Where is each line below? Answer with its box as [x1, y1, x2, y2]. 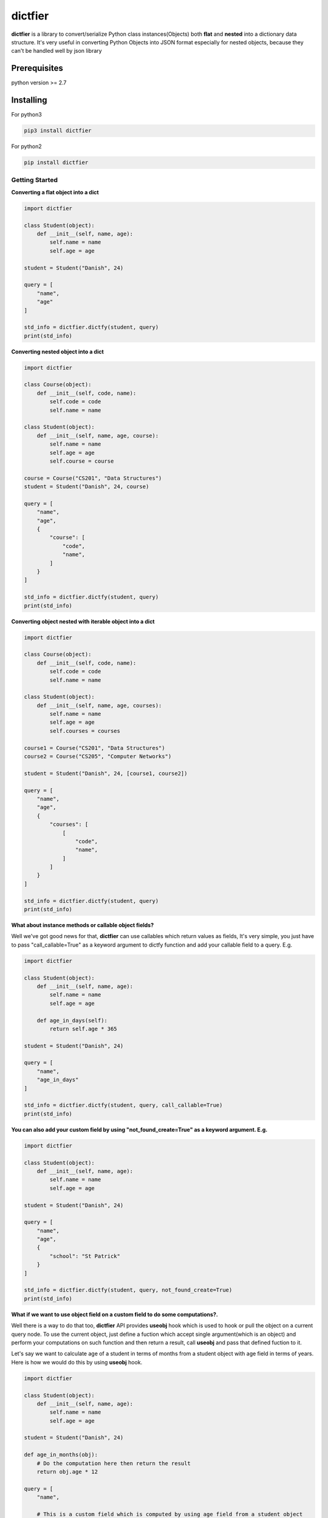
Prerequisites [11, 63, 63, 73]
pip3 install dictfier [24, 128, 92, 134]
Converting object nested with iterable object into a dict [11, 618, 155, 625]
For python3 [11, 111, 42, 118]
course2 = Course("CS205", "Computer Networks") [24, 753, 172, 760]
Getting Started [11, 176, 58, 185]
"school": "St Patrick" [49, 1253, 121, 1259]
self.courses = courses [49, 727, 121, 734]
